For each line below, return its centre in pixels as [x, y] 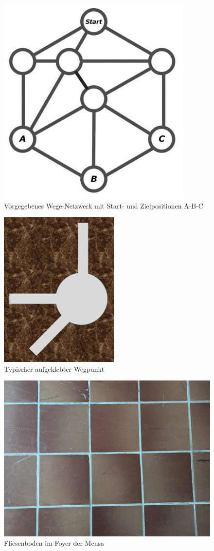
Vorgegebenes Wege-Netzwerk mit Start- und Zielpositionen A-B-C [104, 205]
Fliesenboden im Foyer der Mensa [54, 543]
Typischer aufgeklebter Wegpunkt [54, 369]
